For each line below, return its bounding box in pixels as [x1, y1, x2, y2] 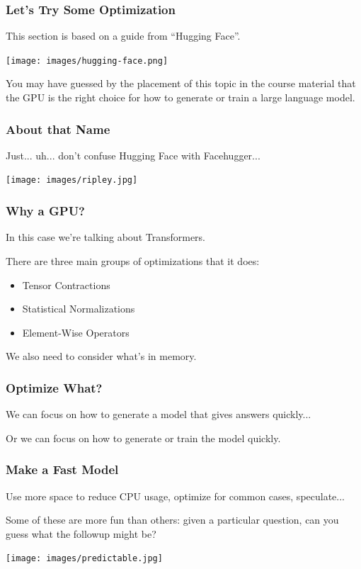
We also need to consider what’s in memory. [6, 349, 197, 364]
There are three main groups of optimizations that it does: [6, 253, 260, 268]
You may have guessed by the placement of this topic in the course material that [6, 76, 356, 91]
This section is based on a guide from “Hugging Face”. [6, 28, 241, 43]
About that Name [6, 120, 110, 137]
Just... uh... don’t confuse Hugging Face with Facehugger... [6, 147, 260, 162]
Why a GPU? [6, 202, 85, 220]
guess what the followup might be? [6, 526, 156, 541]
